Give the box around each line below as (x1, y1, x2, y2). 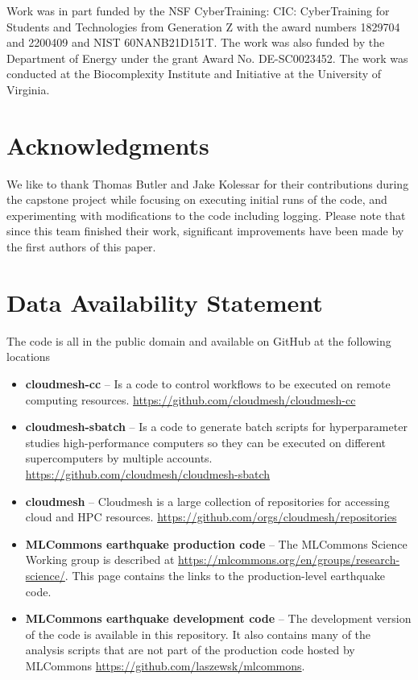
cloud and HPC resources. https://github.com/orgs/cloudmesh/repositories (25, 508, 397, 525)
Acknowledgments (6, 128, 209, 161)
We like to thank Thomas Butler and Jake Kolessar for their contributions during (6, 175, 409, 192)
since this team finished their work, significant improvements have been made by (6, 222, 404, 239)
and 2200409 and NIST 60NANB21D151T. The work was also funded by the (6, 34, 385, 51)
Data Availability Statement (6, 285, 323, 318)
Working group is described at (25, 551, 175, 568)
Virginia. (6, 81, 50, 97)
